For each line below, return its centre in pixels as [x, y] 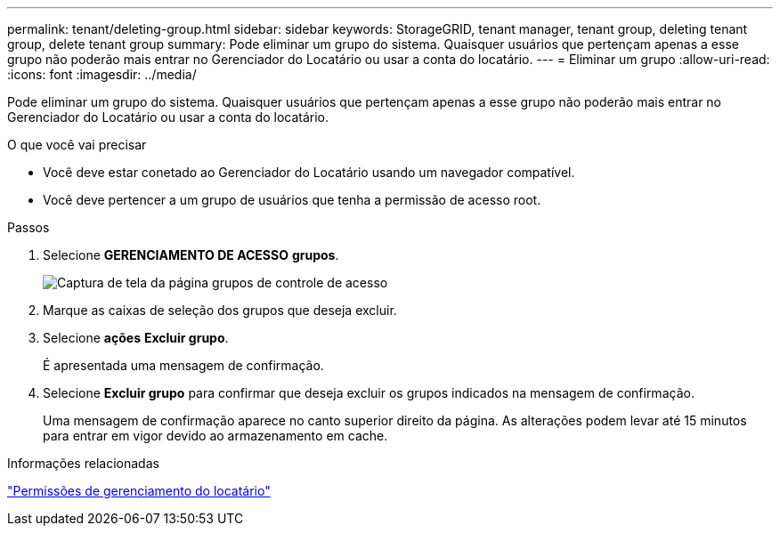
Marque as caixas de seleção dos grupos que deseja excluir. [220, 310]
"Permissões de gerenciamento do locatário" [139, 491]
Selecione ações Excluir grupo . [136, 338]
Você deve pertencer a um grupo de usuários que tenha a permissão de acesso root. [292, 200]
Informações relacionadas [83, 463]
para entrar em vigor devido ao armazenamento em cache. [215, 436]
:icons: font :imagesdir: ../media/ [102, 74]
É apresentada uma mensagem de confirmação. [183, 365]
